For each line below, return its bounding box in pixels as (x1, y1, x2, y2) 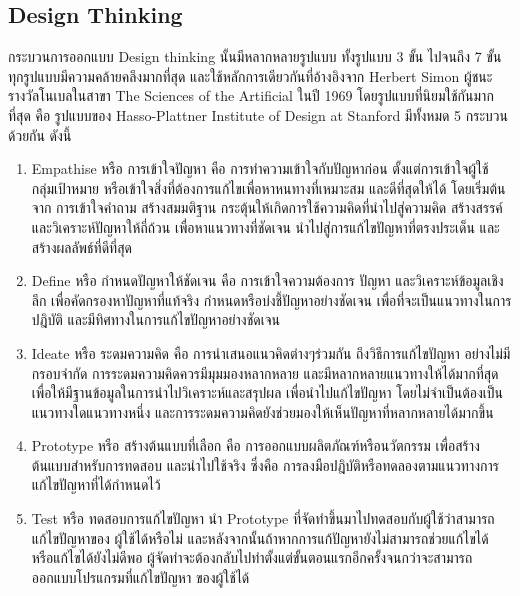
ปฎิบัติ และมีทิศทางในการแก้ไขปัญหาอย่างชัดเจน (31, 309, 281, 330)
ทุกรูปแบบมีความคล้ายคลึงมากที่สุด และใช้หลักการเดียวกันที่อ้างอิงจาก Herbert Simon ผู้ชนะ (8, 65, 493, 86)
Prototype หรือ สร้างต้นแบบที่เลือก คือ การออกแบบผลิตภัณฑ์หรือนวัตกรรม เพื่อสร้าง (31, 435, 480, 456)
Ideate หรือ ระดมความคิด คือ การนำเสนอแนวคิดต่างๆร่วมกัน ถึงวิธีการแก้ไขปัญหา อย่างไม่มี (31, 342, 511, 363)
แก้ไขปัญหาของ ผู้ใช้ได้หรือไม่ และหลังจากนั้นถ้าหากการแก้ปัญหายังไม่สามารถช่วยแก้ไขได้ (31, 527, 489, 548)
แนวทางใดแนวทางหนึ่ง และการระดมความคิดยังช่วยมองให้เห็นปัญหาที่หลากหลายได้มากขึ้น (31, 401, 494, 422)
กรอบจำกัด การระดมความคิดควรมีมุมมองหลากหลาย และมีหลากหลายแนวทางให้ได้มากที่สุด (31, 362, 499, 383)
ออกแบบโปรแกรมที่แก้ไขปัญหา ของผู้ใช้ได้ (31, 566, 250, 587)
